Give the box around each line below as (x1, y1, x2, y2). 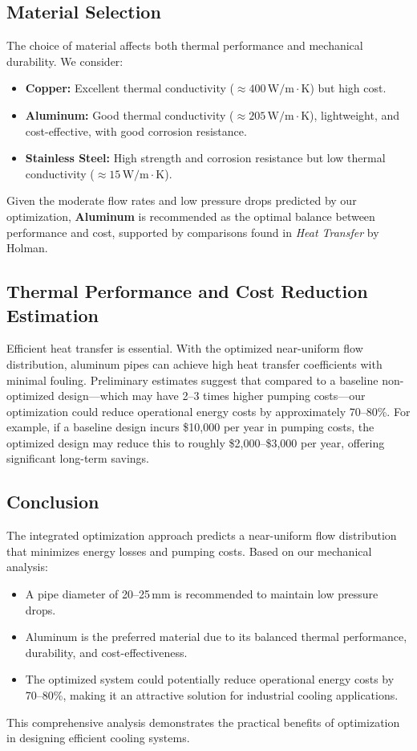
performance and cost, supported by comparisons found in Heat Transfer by (6, 223, 379, 240)
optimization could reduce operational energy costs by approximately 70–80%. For (6, 402, 411, 419)
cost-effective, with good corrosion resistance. (25, 122, 247, 139)
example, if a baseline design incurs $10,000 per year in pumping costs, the (6, 418, 374, 435)
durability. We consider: (6, 52, 123, 69)
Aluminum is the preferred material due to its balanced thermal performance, (25, 628, 407, 645)
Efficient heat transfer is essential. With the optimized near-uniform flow (6, 340, 363, 357)
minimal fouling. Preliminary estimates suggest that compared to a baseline (6, 371, 379, 388)
